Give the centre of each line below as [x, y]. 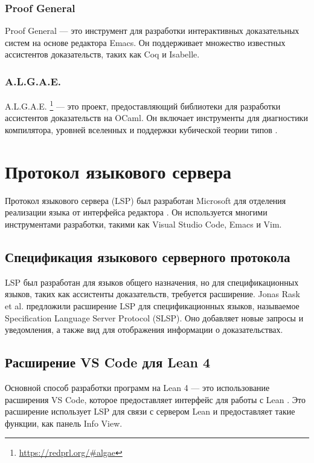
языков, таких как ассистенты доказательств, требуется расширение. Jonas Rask [152, 294]
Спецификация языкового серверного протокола [148, 256]
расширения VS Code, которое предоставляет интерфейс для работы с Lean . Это [155, 399]
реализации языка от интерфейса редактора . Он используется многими [136, 212]
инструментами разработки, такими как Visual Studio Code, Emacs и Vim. [143, 224]
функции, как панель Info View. [64, 423]
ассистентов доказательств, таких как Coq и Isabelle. [102, 54]
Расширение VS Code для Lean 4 [108, 362]
